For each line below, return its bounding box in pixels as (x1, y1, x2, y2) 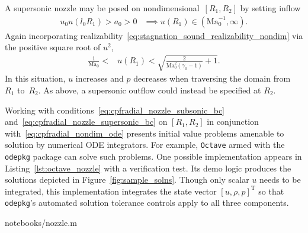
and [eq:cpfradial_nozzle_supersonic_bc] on (5, 115, 168, 128)
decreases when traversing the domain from (133, 72, 291, 85)
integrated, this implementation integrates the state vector (5, 185, 217, 197)
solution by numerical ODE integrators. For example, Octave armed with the (5, 138, 285, 151)
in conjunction (207, 115, 259, 128)
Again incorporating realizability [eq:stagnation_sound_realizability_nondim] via (5, 29, 303, 41)
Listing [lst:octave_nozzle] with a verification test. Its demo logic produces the (5, 161, 291, 174)
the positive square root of (5, 41, 101, 53)
